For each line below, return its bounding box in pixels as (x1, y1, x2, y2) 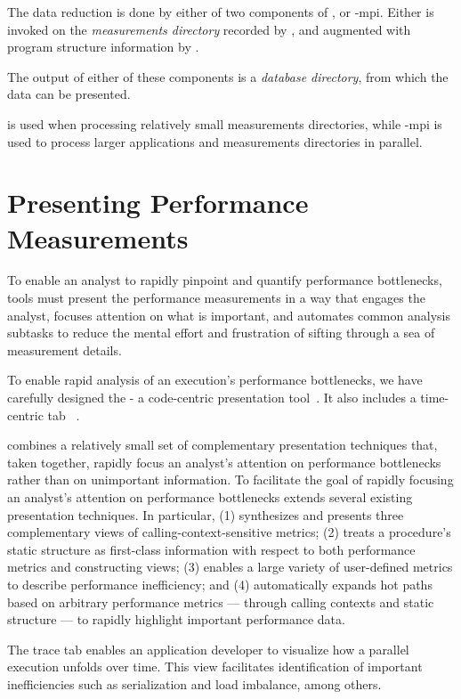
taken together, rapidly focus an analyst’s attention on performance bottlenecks (7, 452, 441, 471)
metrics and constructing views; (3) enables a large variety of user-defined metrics (7, 557, 453, 576)
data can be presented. (7, 85, 131, 103)
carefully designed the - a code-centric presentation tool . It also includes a (7, 388, 417, 407)
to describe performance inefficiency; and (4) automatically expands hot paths (7, 574, 433, 593)
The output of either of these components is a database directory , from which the (7, 67, 449, 85)
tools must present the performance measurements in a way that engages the (7, 289, 425, 307)
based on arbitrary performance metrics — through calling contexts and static (7, 592, 434, 611)
